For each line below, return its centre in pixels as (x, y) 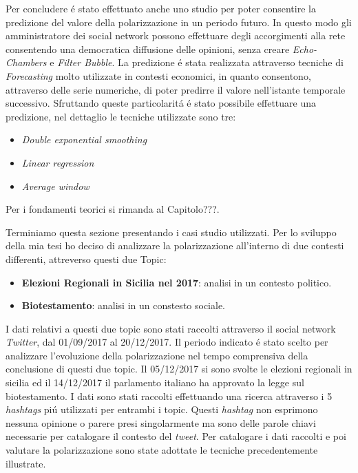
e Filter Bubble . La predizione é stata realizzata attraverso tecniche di (197, 62)
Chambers (26, 62)
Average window (55, 186)
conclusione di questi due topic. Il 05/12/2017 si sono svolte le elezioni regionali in (179, 369)
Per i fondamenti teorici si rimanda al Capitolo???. (113, 209)
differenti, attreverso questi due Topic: (86, 259)
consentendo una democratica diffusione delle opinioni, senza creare (148, 49)
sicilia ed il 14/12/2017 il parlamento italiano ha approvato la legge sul (155, 382)
